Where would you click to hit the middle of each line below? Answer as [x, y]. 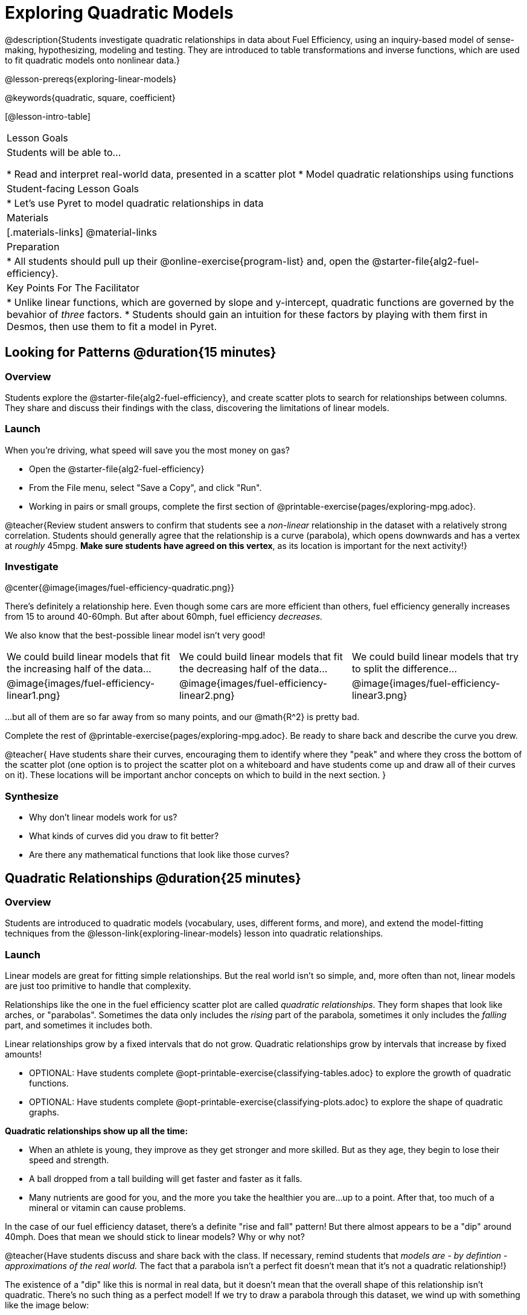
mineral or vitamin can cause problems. [107, 1208]
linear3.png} [379, 696]
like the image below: [47, 1305]
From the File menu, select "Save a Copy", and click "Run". [145, 487]
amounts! [23, 1054]
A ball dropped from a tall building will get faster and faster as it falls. [166, 1179]
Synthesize [32, 796]
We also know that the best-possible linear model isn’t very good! [135, 635]
